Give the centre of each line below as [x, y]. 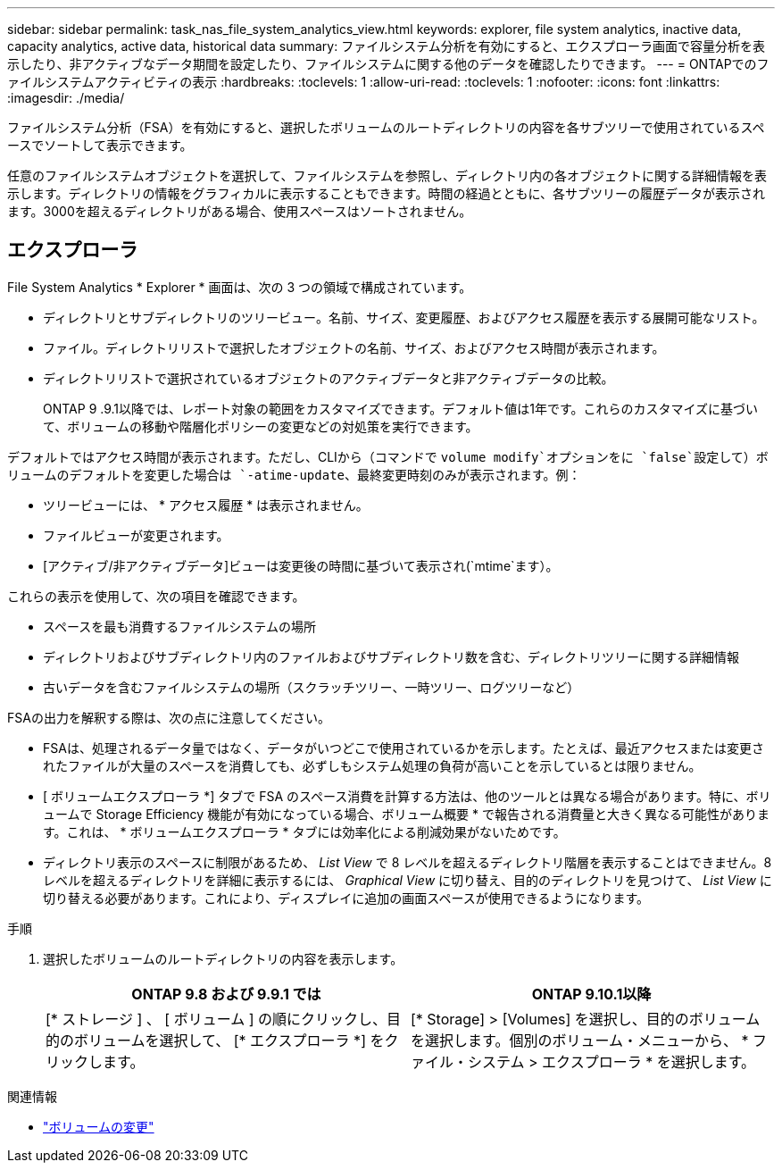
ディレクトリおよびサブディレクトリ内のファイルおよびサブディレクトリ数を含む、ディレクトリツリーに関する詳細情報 [391, 656]
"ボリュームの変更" [99, 1126]
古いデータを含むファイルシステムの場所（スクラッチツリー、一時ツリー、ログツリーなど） [312, 687]
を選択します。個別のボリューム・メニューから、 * [580, 1040]
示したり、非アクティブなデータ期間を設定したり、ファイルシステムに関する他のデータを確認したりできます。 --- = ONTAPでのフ [388, 64]
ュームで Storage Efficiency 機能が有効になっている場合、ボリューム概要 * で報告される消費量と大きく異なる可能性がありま [406, 814]
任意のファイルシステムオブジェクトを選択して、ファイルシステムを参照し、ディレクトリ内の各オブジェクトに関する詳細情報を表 [387, 175]
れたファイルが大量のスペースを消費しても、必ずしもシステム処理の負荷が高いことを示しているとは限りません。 [372, 765]
